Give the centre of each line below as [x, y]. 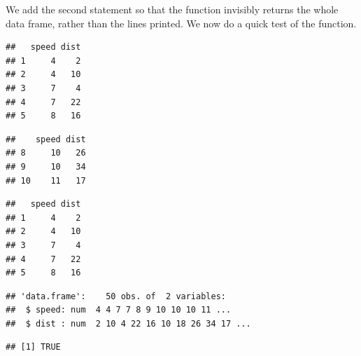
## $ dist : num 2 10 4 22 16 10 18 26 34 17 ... [128, 323]
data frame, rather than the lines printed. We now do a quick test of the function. [181, 23]
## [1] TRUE [33, 347]
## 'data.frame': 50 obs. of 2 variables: [116, 296]
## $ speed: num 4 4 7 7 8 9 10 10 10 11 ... [119, 310]
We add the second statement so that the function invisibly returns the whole [172, 9]
